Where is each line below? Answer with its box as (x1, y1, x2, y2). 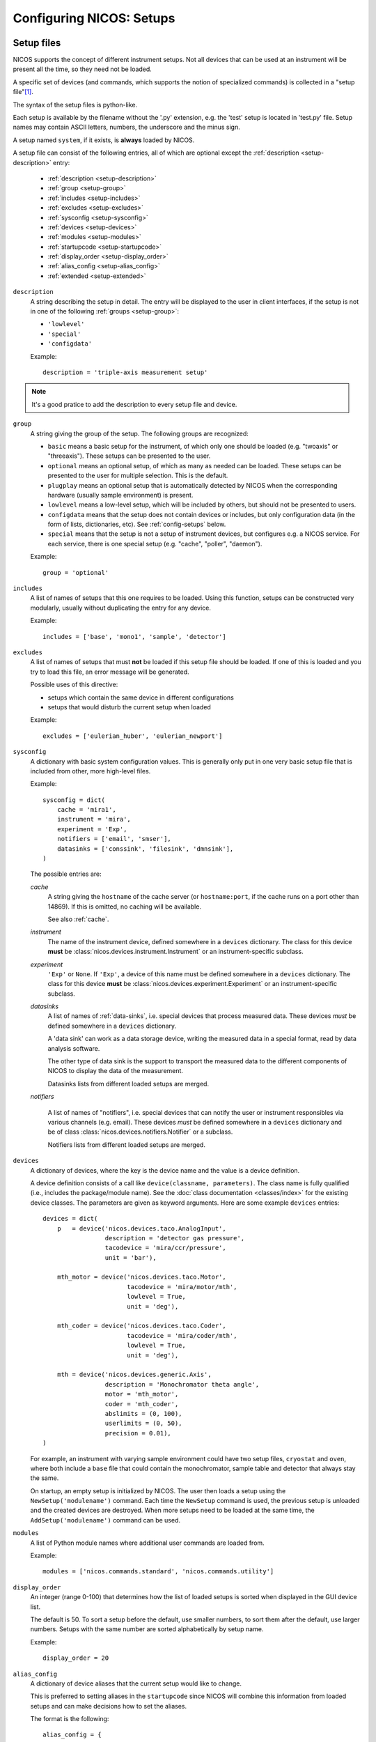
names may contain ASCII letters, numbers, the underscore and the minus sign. (13, 123, 240, 132)
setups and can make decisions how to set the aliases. (30, 1702, 187, 1710)
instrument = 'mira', (56, 815, 132, 824)
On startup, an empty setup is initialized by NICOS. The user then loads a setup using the (30, 1486, 286, 1495)
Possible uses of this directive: (30, 680, 118, 689)
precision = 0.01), (104, 1429, 172, 1437)
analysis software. (47, 1044, 100, 1052)
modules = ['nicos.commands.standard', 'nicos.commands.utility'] (42, 1568, 274, 1575)
